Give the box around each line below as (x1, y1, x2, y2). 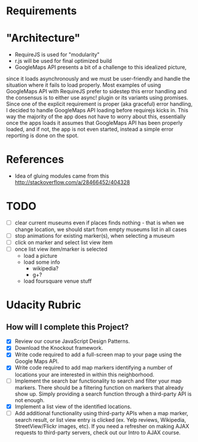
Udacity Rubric (6, 298, 81, 312)
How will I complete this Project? (6, 322, 129, 332)
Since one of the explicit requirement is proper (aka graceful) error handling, (6, 100, 193, 108)
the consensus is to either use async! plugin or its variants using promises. (6, 94, 189, 102)
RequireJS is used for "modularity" (14, 51, 100, 58)
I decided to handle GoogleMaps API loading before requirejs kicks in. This (6, 107, 189, 114)
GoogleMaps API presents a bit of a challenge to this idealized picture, (14, 64, 187, 71)
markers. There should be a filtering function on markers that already (14, 384, 184, 391)
